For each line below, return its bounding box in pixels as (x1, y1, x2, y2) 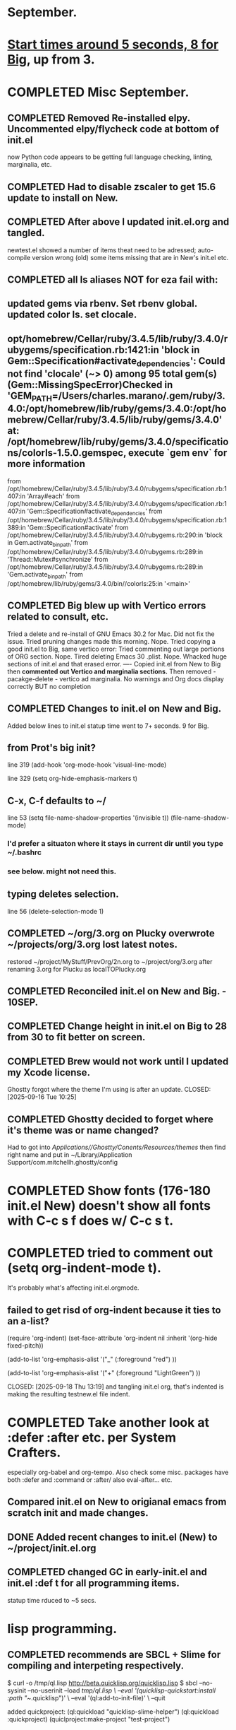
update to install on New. (7, 192, 118, 204)
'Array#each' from (27, 492, 80, 500)
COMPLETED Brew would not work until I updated (7, 1055, 229, 1067)
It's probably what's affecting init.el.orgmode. (7, 1283, 139, 1292)
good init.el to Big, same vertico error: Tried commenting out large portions (7, 645, 225, 653)
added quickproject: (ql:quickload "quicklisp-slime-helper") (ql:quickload (7, 1707, 219, 1716)
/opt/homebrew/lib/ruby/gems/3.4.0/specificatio (7, 436, 229, 448)
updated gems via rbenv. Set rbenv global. (7, 298, 197, 310)
